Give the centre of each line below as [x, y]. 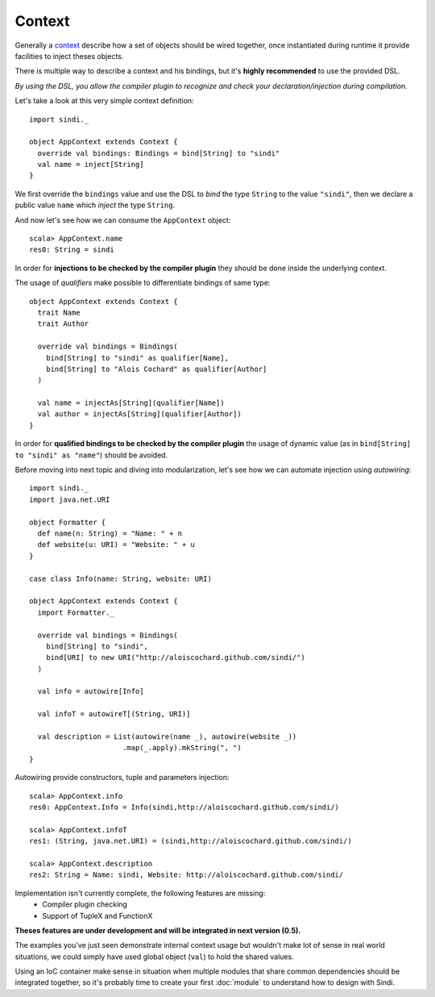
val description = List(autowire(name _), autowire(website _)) [167, 737]
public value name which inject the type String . [95, 205]
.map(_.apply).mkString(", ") [182, 748]
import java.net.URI [70, 499]
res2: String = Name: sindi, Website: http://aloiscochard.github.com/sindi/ [186, 875]
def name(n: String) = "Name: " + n [110, 534]
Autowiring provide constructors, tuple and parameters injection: [122, 778]
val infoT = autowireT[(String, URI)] [114, 714]
